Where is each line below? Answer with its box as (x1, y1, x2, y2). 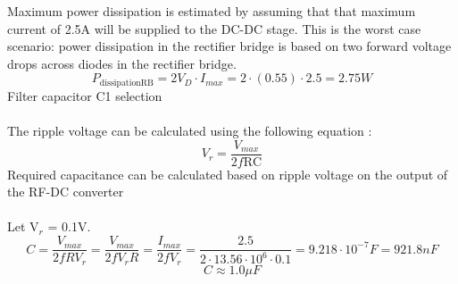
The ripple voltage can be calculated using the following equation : (7, 121, 372, 140)
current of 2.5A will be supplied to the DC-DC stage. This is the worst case (7, 19, 421, 38)
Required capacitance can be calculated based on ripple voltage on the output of (7, 164, 448, 183)
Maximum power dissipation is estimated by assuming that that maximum (7, 2, 416, 20)
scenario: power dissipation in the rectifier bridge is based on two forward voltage (7, 37, 452, 55)
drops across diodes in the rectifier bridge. (7, 54, 237, 72)
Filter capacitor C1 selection (7, 86, 162, 104)
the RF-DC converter (7, 182, 124, 201)
